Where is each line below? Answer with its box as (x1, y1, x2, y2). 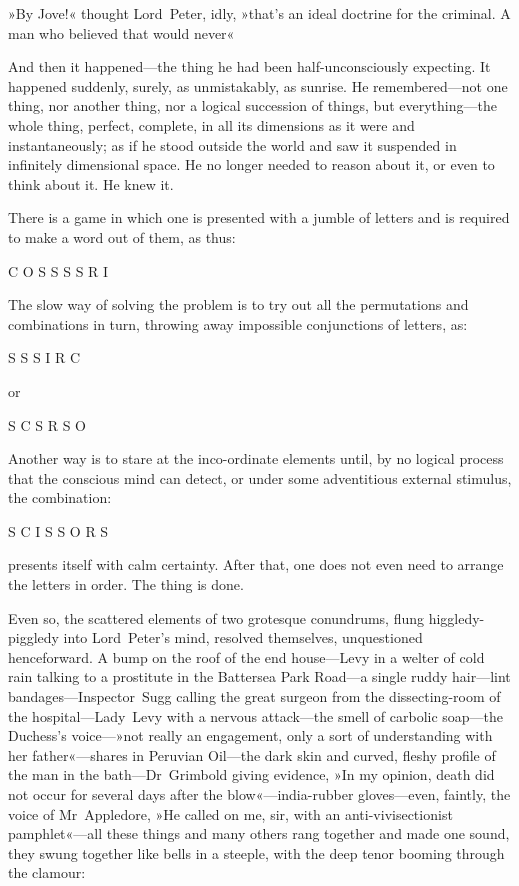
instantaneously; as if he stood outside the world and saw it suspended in (8, 134, 457, 155)
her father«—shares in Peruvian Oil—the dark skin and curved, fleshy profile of (8, 744, 496, 765)
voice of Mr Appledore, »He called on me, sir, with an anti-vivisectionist (8, 803, 453, 824)
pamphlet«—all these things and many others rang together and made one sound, (8, 823, 510, 844)
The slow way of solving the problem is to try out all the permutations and (8, 294, 469, 315)
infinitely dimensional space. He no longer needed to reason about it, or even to (8, 154, 495, 175)
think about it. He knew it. (8, 173, 174, 194)
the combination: (8, 487, 112, 508)
